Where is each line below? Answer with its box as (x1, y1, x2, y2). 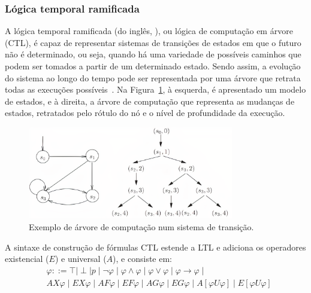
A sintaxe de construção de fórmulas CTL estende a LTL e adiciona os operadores (5, 240, 306, 253)
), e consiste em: (113, 252, 172, 265)
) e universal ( (55, 252, 107, 265)
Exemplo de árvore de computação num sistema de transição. (29, 220, 254, 233)
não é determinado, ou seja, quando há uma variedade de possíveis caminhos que (5, 48, 301, 60)
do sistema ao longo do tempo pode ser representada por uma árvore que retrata (5, 71, 301, 84)
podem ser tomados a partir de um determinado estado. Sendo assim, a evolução (5, 60, 301, 72)
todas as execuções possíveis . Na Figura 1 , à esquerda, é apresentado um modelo (5, 83, 306, 96)
